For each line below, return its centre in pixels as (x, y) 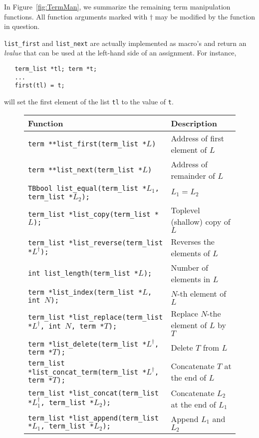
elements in (191, 279)
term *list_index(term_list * (85, 292)
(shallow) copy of (201, 221)
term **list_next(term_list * (85, 170)
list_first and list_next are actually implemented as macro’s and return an (125, 43)
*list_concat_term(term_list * (87, 372)
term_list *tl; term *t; (56, 69)
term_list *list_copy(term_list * (93, 215)
